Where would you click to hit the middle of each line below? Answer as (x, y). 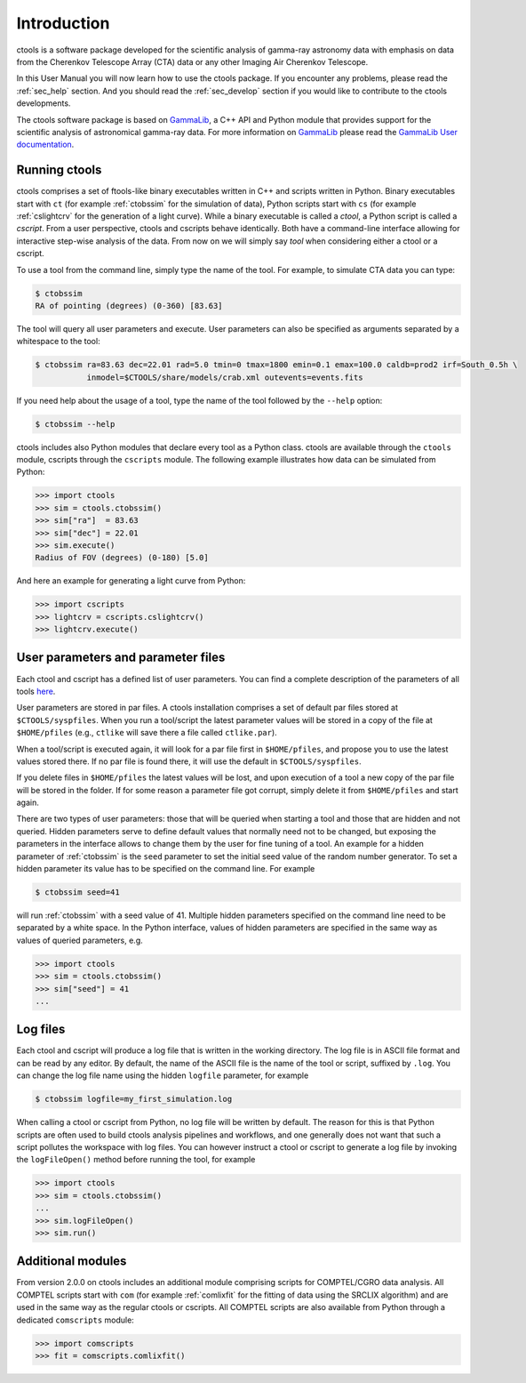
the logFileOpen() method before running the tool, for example (136, 1160)
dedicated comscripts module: (76, 1320)
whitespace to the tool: (59, 342)
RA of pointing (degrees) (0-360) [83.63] (129, 306)
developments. (44, 103)
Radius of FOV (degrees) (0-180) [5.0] (122, 558)
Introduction (63, 23)
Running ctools (59, 170)
